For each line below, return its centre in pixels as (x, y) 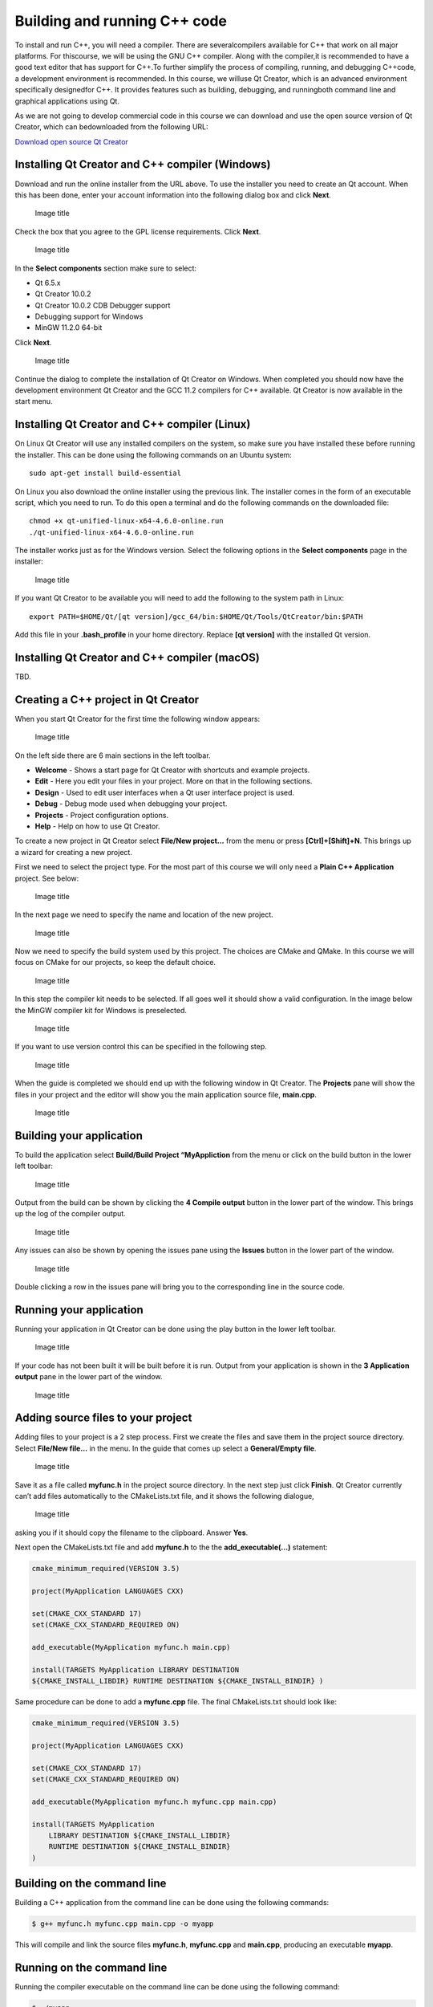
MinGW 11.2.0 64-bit (69, 328)
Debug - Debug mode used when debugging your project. (131, 804)
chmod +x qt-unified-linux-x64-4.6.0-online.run (126, 521)
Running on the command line (91, 1967)
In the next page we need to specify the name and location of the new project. (144, 914)
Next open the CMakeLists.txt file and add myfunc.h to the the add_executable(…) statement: (171, 1547)
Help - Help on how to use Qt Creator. (97, 826)
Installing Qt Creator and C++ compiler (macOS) (137, 657)
